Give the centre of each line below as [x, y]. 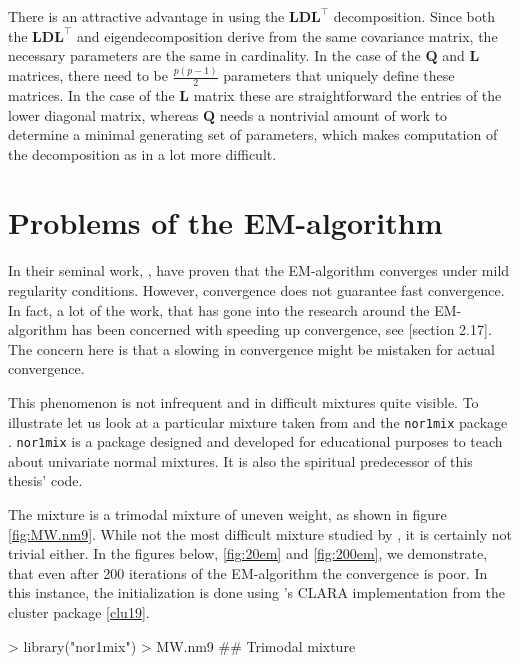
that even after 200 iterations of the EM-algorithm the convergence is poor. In [248, 572]
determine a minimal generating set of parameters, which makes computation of [253, 134]
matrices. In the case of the [91, 94]
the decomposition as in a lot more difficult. [142, 153]
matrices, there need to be [88, 75]
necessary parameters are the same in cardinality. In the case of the [214, 55]
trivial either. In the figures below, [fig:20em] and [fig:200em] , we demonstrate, [248, 553]
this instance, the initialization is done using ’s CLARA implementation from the [257, 592]
